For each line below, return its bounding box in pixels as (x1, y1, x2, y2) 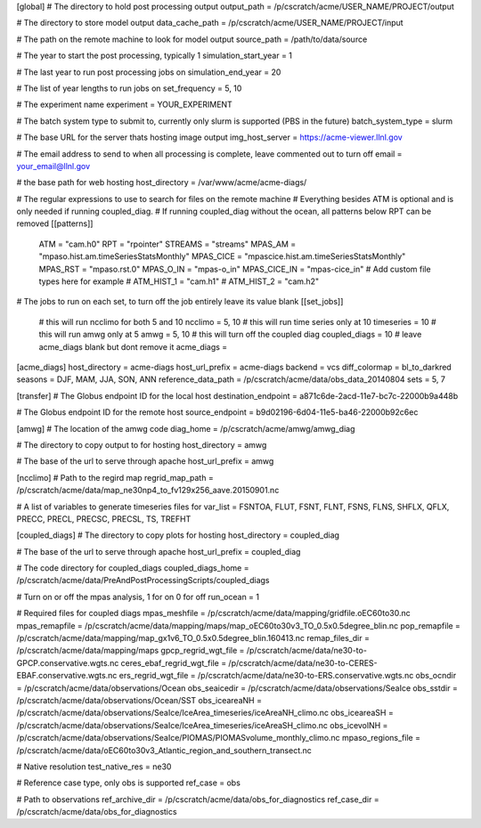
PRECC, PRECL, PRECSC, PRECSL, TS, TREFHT (16, 513, 192, 524)
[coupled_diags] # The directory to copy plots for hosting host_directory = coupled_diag (16, 530, 340, 540)
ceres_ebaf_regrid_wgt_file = (120, 657, 227, 668)
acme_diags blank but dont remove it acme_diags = (38, 341, 228, 352)
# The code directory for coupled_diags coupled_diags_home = (16, 563, 249, 573)
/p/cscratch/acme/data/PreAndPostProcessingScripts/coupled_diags (16, 575, 271, 586)
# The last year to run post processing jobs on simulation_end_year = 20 (16, 67, 281, 77)
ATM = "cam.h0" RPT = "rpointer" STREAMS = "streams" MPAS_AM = (38, 239, 297, 249)
